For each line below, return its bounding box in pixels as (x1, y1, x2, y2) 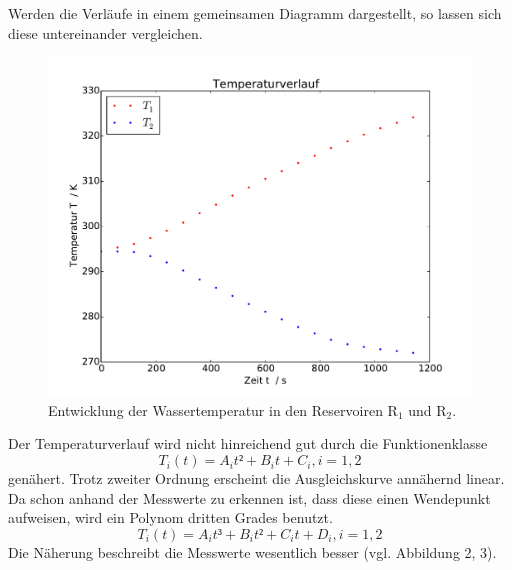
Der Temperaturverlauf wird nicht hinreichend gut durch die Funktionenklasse (8, 433, 488, 454)
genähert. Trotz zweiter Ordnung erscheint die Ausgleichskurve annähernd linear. (8, 468, 505, 489)
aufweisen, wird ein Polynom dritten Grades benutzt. (8, 507, 333, 528)
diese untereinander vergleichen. (8, 22, 203, 43)
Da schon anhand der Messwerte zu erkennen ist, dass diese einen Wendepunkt (8, 487, 491, 508)
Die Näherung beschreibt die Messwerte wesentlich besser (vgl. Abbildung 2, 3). (8, 541, 497, 562)
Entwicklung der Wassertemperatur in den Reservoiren (48, 399, 383, 420)
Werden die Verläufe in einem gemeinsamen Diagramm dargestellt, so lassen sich (8, 3, 502, 23)
